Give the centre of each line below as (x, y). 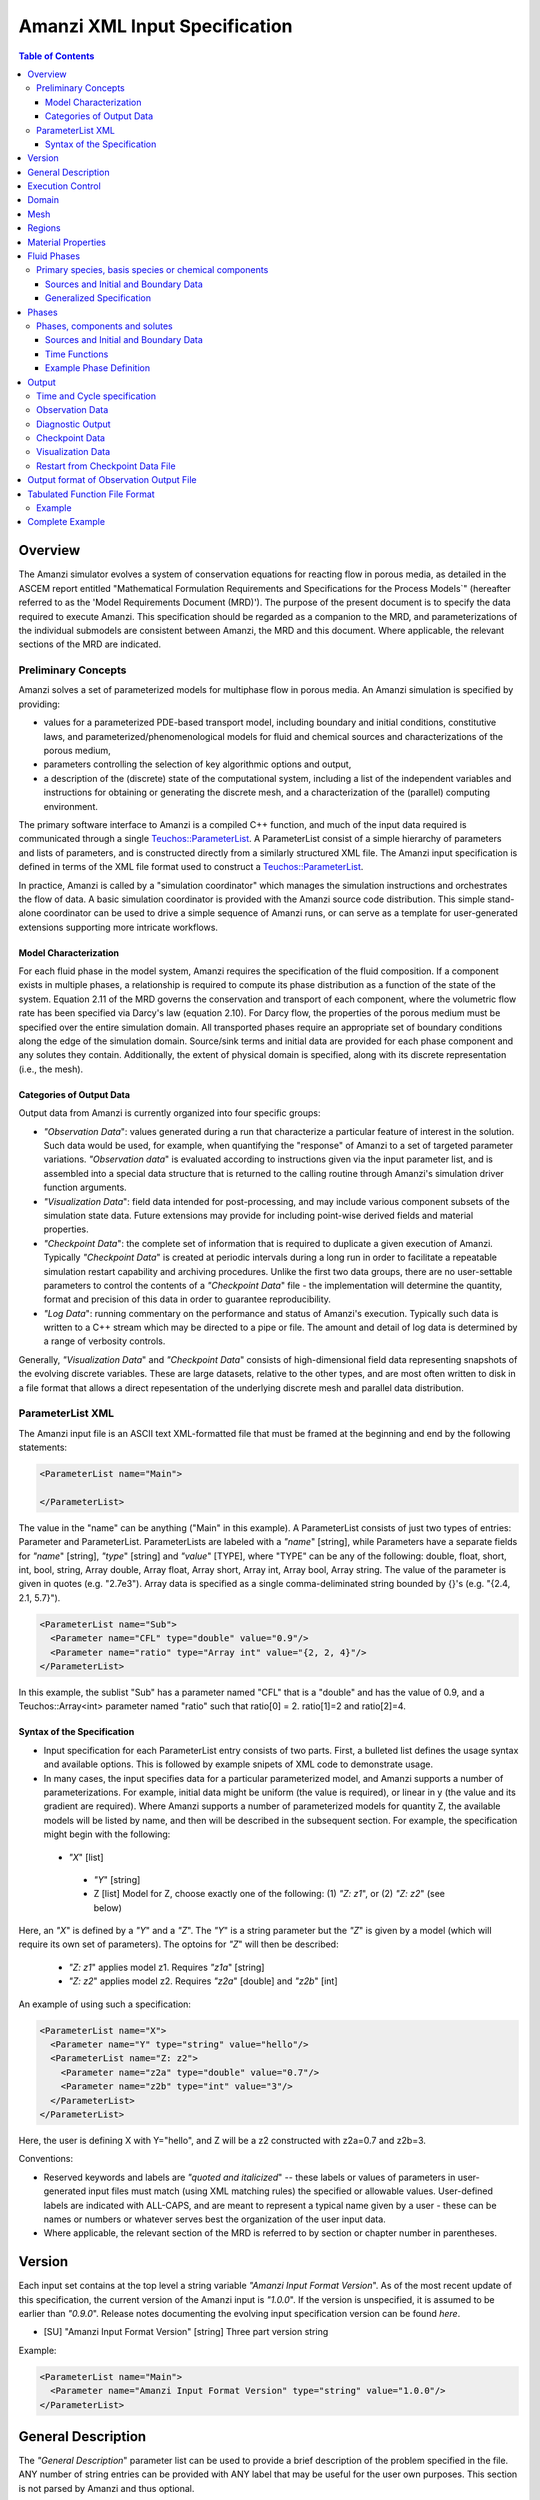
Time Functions (77, 354)
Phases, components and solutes (105, 326)
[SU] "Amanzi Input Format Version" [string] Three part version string (186, 2332)
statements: (43, 1447)
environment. (71, 806)
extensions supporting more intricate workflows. (118, 927)
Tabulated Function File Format (91, 494)
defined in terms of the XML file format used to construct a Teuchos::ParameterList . (191, 867)
